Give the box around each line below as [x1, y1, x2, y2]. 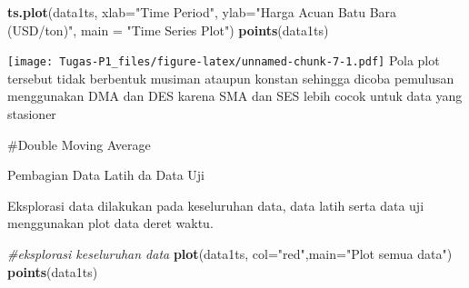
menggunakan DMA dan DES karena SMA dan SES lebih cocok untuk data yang [7, 86, 463, 105]
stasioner [7, 104, 56, 124]
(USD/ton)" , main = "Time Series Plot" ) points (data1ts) [7, 20, 329, 39]
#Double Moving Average [7, 134, 151, 154]
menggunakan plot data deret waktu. [7, 214, 214, 233]
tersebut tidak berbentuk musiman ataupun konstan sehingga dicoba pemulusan [7, 68, 454, 87]
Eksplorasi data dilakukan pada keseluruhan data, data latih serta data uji [7, 195, 424, 214]
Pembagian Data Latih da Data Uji [7, 165, 205, 184]
